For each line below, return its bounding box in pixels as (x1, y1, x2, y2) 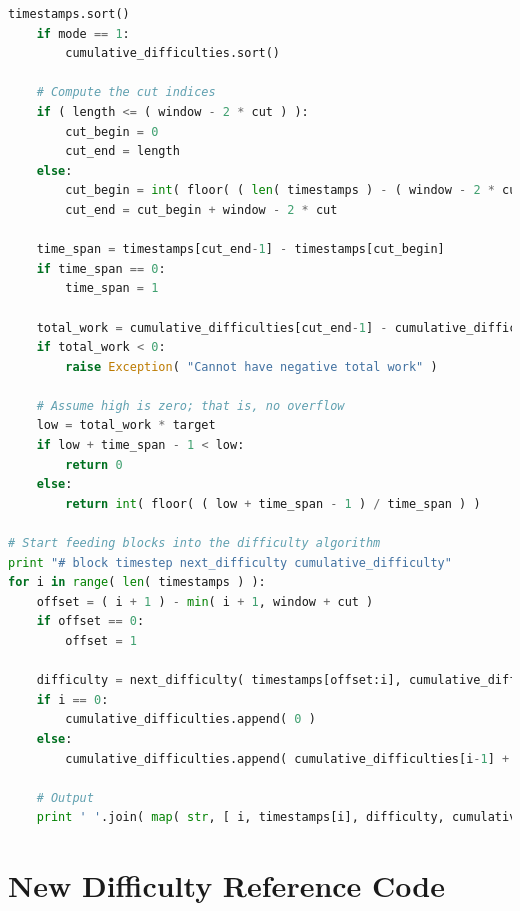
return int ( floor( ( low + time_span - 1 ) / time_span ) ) (65, 496, 481, 511)
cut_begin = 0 (65, 124, 159, 139)
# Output (36, 790, 94, 805)
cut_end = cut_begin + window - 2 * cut (65, 202, 338, 217)
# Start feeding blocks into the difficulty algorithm (8, 536, 381, 551)
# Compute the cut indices (36, 85, 216, 100)
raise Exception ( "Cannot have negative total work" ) (65, 359, 438, 374)
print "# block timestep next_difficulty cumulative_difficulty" (8, 555, 452, 570)
